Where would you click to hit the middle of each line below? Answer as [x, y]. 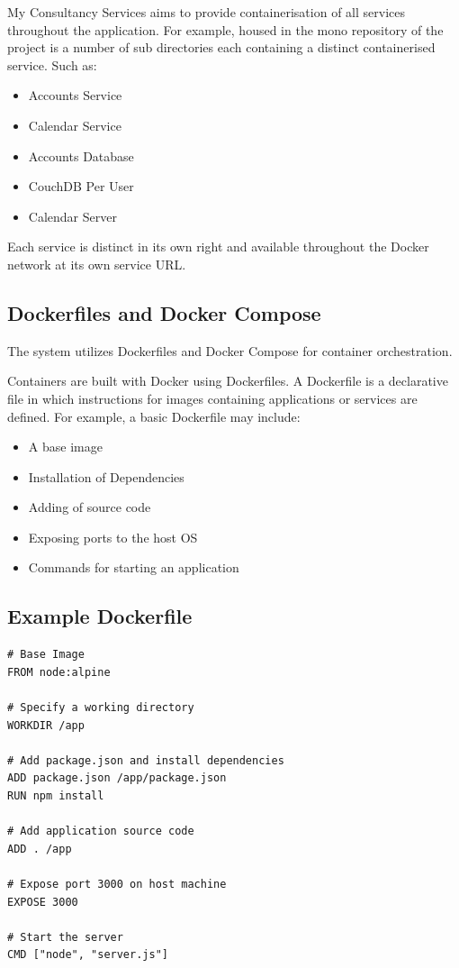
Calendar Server [72, 216]
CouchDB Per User [81, 186]
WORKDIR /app [46, 725]
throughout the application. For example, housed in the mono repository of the [225, 29]
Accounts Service [75, 95]
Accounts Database [81, 155]
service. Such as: [52, 64]
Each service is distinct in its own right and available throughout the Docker [218, 247]
